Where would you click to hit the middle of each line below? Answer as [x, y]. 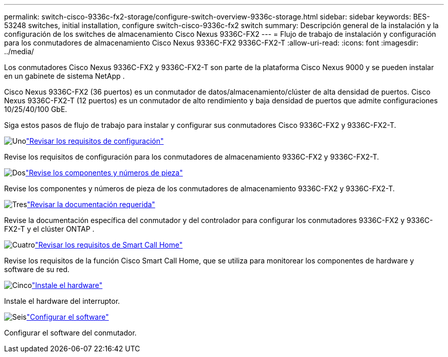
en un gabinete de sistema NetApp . [64, 76]
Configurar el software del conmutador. [71, 333]
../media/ [19, 51]
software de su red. [37, 269]
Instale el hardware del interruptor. [62, 301]
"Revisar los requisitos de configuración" [95, 141]
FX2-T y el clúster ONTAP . [49, 229]
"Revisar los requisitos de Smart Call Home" [109, 245]
